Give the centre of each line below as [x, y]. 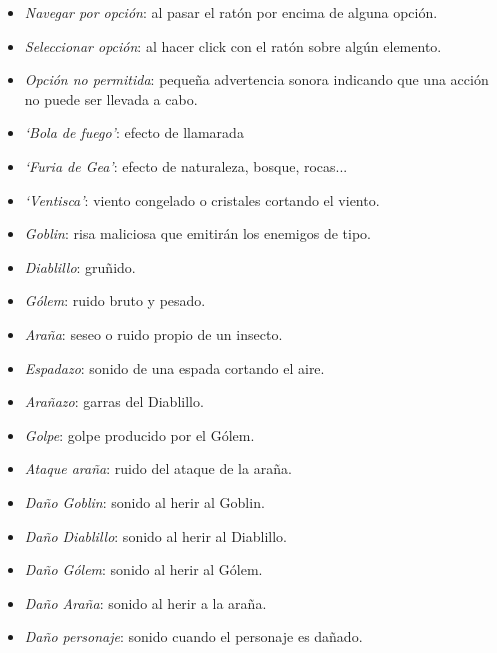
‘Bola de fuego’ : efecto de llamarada [134, 132]
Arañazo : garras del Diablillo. [114, 401]
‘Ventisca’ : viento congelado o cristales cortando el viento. [202, 199]
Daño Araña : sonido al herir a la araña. [145, 602]
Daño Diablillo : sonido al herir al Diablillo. [155, 535]
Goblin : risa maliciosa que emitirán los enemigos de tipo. [198, 233]
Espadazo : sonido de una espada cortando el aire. [174, 367]
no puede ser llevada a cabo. [111, 98]
